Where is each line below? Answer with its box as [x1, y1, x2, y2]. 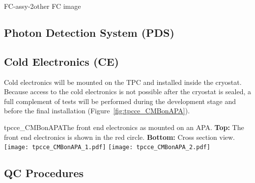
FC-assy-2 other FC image [4, 1, 81, 11]
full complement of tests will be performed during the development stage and [4, 96, 236, 106]
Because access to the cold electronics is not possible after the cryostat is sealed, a [4, 86, 252, 97]
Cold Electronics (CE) [4, 53, 119, 69]
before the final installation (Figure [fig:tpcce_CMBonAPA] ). [4, 105, 190, 116]
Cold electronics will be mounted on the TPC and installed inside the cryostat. [4, 77, 242, 87]
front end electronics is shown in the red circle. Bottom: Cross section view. [4, 131, 235, 142]
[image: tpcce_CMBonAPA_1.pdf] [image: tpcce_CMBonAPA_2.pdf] [4, 144, 210, 151]
